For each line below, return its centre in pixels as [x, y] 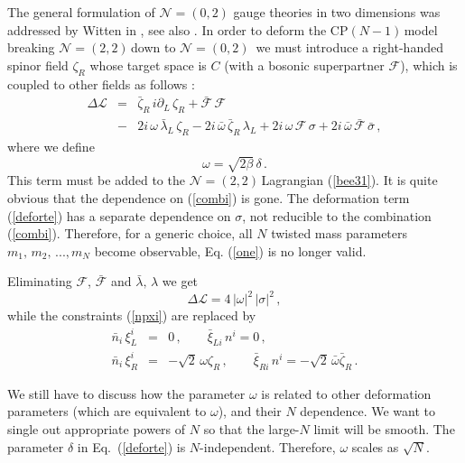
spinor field [38, 65]
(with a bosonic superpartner [304, 65]
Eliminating [40, 281]
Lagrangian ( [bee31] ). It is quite [349, 180]
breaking [31, 47]
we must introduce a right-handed [349, 47]
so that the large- [251, 428]
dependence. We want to [368, 411]
